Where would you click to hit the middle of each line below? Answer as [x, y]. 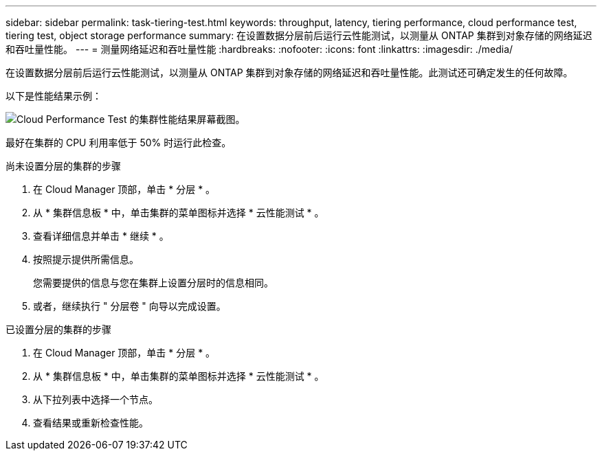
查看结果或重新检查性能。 [91, 423]
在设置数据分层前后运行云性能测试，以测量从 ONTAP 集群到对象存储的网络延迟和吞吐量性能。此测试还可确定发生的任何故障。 [289, 72]
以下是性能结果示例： [54, 96]
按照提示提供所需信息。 [86, 259]
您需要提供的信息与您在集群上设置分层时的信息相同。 [153, 283]
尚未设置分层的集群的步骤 [63, 166]
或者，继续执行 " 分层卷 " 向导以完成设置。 [130, 306]
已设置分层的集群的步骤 [58, 329]
